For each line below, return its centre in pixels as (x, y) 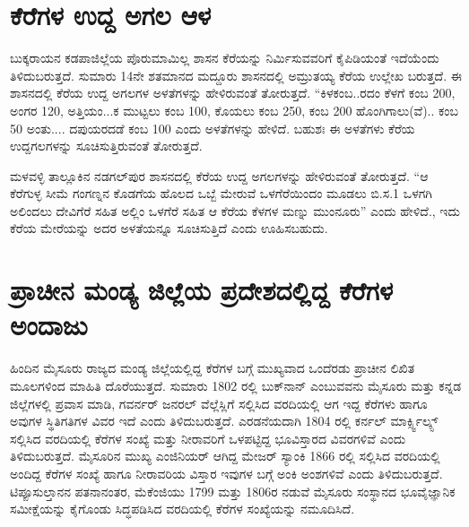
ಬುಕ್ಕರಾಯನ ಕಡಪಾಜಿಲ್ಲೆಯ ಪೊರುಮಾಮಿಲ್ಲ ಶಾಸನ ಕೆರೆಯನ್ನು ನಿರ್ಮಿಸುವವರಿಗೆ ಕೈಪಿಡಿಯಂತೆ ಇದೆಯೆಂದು (225, 58)
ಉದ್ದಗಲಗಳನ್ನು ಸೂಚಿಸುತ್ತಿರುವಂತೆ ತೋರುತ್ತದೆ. (106, 146)
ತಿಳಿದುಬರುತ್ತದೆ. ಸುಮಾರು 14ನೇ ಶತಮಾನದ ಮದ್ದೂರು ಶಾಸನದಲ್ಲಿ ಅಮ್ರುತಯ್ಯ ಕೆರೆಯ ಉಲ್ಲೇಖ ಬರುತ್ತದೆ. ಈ (236, 75)
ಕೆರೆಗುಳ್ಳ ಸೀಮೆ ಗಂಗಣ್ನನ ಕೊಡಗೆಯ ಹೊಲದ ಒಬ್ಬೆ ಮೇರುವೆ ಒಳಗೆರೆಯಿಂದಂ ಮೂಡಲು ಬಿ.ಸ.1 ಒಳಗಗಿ (221, 193)
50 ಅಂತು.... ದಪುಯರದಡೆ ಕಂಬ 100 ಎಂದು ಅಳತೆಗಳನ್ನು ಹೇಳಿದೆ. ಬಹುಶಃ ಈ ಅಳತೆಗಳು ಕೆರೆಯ (213, 128)
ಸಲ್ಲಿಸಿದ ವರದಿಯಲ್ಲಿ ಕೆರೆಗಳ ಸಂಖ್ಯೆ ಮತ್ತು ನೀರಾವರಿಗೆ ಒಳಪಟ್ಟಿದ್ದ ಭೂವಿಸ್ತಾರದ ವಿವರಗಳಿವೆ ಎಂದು (208, 438)
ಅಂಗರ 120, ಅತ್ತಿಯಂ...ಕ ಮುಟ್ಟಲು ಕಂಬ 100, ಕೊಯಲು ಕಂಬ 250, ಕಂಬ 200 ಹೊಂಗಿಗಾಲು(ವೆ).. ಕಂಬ (234, 110)
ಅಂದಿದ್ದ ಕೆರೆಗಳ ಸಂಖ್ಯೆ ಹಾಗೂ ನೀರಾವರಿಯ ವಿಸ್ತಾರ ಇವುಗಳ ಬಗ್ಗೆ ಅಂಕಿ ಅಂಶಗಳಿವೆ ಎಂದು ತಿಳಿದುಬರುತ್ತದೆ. (226, 473)
